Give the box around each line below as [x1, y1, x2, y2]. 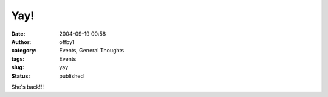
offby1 [59, 38, 75, 45]
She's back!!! [11, 83, 44, 90]
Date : [11, 30, 26, 37]
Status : [11, 72, 30, 80]
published [59, 72, 84, 80]
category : [11, 47, 37, 54]
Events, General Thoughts [59, 47, 125, 54]
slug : [11, 64, 24, 71]
